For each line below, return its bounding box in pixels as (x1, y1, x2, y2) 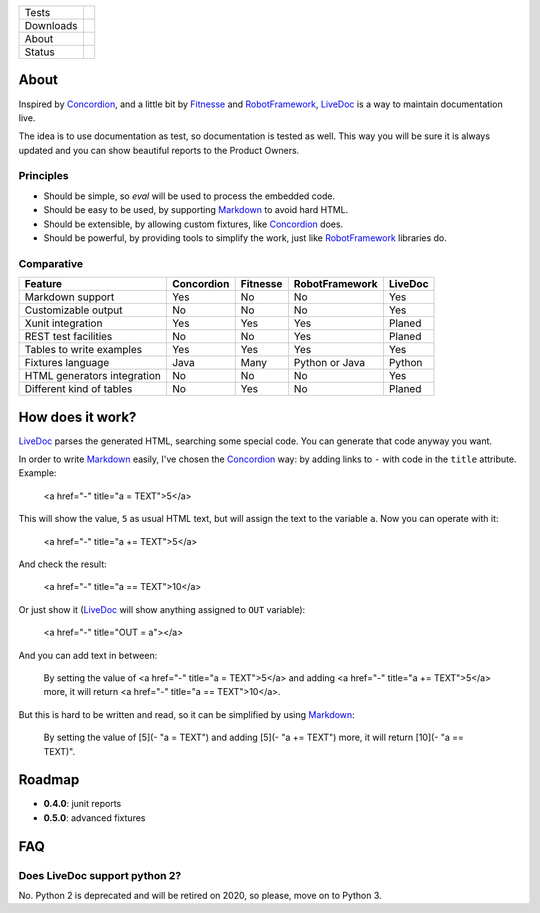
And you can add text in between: (18, 649, 158, 661)
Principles (18, 169, 69, 183)
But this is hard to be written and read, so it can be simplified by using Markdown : (18, 708, 355, 720)
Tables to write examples (24, 343, 143, 357)
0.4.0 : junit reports (43, 798, 122, 810)
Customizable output (24, 303, 123, 317)
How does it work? (18, 408, 137, 425)
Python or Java (293, 356, 365, 370)
